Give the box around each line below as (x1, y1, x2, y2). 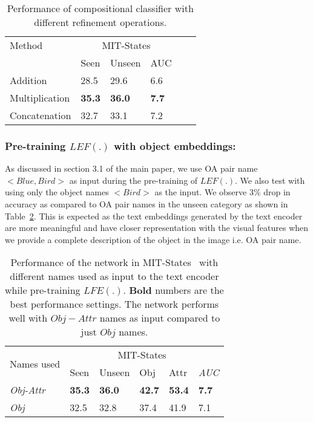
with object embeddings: (113, 138, 236, 153)
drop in (263, 186, 291, 198)
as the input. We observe (154, 186, 247, 198)
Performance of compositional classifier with (7, 1, 194, 15)
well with (8, 311, 48, 325)
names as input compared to (99, 311, 220, 325)
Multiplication (10, 91, 70, 105)
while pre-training (5, 283, 81, 297)
